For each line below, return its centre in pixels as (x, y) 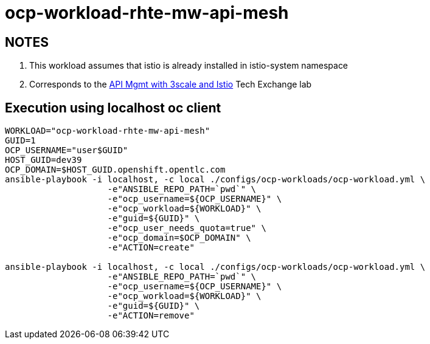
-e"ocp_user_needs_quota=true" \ (187, 228)
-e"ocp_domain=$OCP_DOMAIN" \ (179, 238)
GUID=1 (20, 141)
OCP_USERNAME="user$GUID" (67, 150)
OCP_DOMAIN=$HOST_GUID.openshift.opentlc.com (115, 170)
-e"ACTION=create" (151, 248)
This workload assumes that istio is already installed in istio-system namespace (189, 66)
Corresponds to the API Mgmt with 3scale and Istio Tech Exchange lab (171, 84)
